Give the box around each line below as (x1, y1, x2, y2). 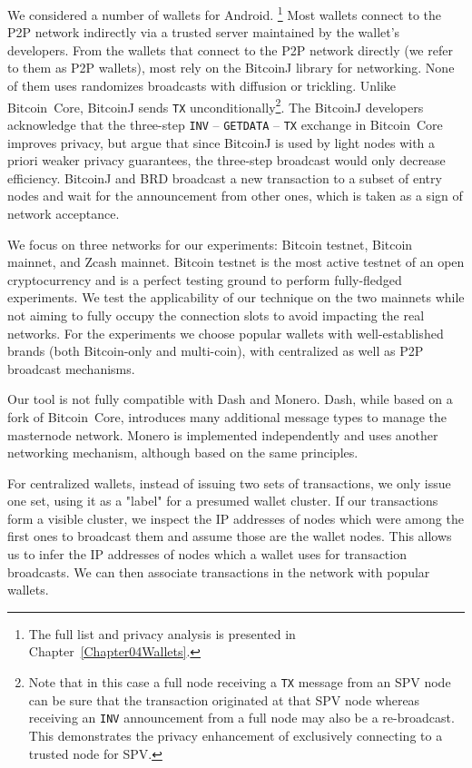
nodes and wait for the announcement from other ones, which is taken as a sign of (7, 186, 463, 205)
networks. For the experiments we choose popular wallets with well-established (7, 323, 444, 342)
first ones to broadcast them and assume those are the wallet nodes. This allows (7, 527, 452, 546)
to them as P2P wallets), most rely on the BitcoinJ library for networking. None (7, 58, 455, 77)
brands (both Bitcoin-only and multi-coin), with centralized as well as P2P (7, 341, 424, 360)
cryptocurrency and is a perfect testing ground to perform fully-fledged (7, 270, 402, 289)
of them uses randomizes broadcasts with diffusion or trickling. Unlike (7, 76, 397, 95)
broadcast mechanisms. (7, 359, 135, 378)
